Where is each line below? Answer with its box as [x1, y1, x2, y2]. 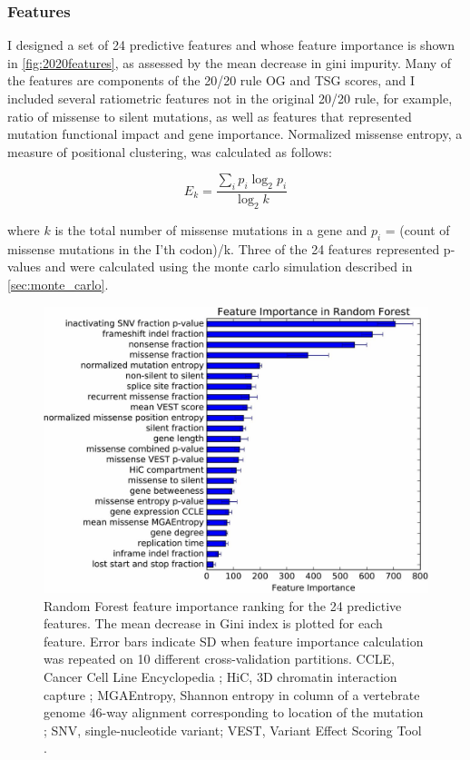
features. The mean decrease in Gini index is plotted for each [44, 614, 383, 633]
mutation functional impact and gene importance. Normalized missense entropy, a [7, 124, 463, 143]
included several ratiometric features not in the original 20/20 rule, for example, [7, 89, 453, 107]
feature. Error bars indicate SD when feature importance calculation [44, 631, 424, 650]
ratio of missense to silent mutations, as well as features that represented [7, 106, 412, 125]
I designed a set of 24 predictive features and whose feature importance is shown [7, 35, 455, 54]
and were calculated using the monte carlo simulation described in [44, 257, 413, 276]
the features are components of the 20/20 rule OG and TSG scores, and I [7, 71, 416, 90]
